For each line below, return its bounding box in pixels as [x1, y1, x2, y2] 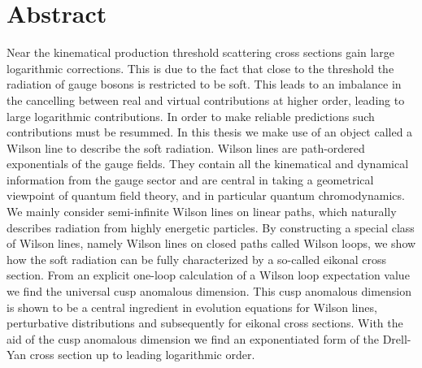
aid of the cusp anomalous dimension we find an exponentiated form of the [7, 330, 380, 347]
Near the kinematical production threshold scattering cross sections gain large [7, 44, 395, 61]
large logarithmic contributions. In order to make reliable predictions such [7, 107, 375, 124]
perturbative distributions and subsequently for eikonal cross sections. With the [7, 314, 403, 331]
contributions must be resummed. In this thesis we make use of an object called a [7, 123, 413, 141]
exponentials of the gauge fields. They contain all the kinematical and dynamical [7, 155, 409, 172]
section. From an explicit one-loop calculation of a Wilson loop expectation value [7, 266, 410, 284]
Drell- [382, 330, 411, 347]
